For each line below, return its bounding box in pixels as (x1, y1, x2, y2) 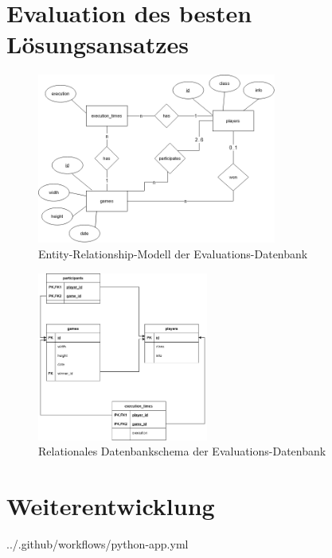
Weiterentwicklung (6, 490, 215, 522)
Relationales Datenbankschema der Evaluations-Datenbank (38, 443, 326, 459)
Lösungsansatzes (6, 28, 189, 60)
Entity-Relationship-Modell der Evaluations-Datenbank (38, 245, 308, 262)
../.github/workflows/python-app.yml (6, 535, 189, 552)
